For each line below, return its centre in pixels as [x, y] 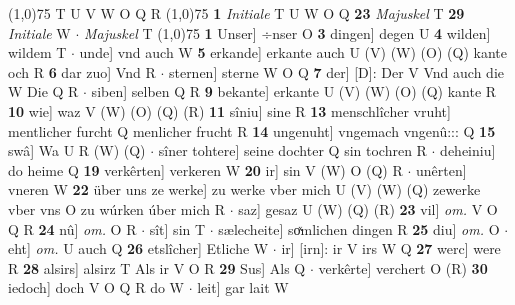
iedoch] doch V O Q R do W [96, 287]
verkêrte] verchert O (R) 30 [403, 267]
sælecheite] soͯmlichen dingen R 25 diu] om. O [359, 228]
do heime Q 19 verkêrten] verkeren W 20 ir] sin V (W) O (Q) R [205, 169]
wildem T [37, 52]
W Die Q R [43, 91]
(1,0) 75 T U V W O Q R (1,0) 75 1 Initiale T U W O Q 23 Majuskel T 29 [236, 13]
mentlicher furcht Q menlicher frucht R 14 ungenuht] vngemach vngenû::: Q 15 [252, 130]
